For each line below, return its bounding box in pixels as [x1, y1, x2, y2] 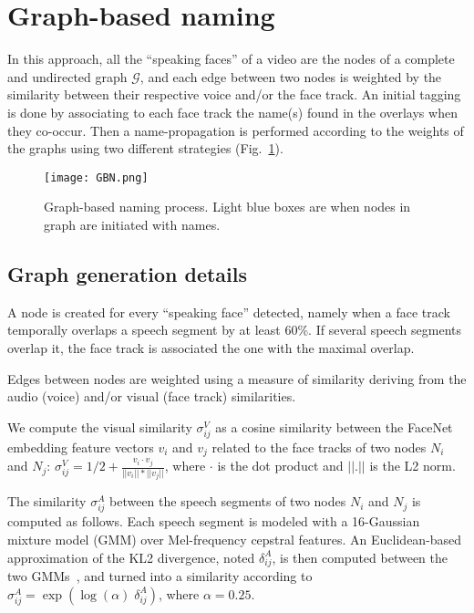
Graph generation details [7, 259, 248, 287]
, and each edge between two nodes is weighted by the [139, 67, 442, 86]
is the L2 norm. [369, 456, 456, 475]
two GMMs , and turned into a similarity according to [7, 566, 313, 586]
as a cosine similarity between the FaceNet [215, 417, 453, 436]
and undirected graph [7, 67, 128, 86]
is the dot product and [217, 456, 344, 475]
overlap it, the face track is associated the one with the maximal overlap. [7, 338, 415, 357]
